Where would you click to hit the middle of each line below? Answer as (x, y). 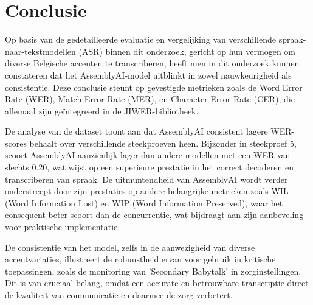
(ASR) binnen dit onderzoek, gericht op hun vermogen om (187, 51)
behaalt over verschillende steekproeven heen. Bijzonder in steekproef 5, (163, 143)
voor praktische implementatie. (63, 227)
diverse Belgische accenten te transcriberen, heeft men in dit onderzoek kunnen (152, 63)
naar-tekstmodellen (40, 51)
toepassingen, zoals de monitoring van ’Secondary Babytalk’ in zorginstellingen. (153, 271)
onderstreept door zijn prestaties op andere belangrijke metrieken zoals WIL (147, 191)
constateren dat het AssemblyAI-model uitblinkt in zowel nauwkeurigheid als (148, 75)
